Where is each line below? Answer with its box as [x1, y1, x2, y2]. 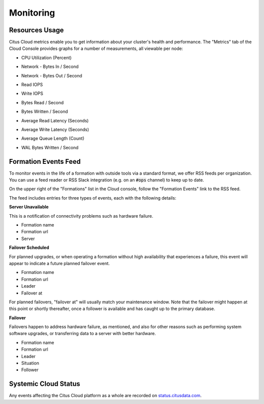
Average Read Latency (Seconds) [21, 117, 89, 123]
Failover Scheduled [9, 245, 49, 250]
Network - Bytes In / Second [21, 64, 79, 69]
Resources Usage [9, 26, 64, 34]
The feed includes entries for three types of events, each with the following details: [9, 195, 176, 201]
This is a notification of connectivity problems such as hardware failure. [9, 213, 154, 219]
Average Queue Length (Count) [21, 135, 85, 141]
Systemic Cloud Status [9, 380, 80, 388]
